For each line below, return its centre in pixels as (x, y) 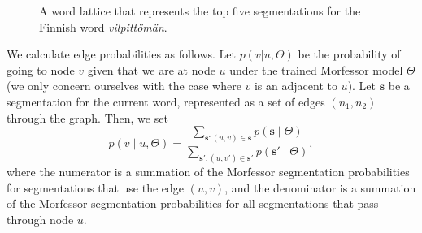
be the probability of (349, 54)
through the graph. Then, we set (87, 117)
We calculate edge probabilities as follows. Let (122, 54)
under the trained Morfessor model (316, 69)
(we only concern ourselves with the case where (124, 86)
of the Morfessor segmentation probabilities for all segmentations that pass (193, 203)
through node (40, 219)
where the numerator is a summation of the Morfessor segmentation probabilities (208, 171)
